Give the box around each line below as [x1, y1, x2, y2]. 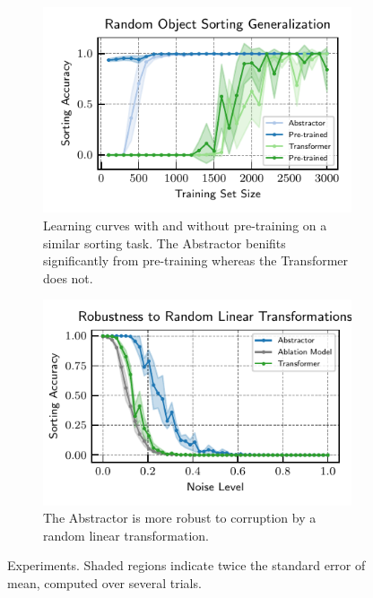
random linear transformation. [43, 525, 209, 544]
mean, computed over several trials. [7, 574, 202, 592]
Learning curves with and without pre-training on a [43, 215, 327, 234]
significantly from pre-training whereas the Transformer [43, 251, 349, 270]
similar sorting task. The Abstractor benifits [43, 233, 286, 252]
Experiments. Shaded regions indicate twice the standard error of [7, 556, 366, 575]
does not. [43, 268, 93, 287]
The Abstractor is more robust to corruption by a [43, 508, 317, 527]
